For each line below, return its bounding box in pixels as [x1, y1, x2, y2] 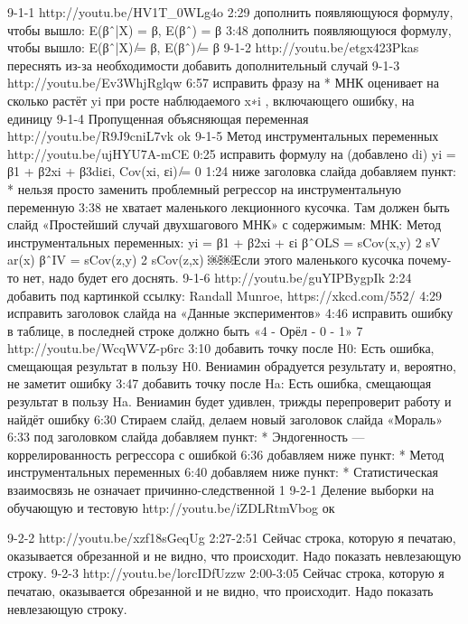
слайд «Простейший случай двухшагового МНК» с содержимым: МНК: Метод [7, 215, 442, 234]
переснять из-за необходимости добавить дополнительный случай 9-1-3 [7, 55, 400, 74]
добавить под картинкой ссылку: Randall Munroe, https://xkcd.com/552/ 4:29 [7, 285, 443, 304]
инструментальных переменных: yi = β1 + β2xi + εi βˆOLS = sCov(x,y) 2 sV [7, 232, 441, 251]
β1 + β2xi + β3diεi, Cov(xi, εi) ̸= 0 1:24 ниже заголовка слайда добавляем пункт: [7, 162, 456, 181]
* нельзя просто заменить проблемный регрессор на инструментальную [7, 179, 401, 198]
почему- [407, 250, 452, 269]
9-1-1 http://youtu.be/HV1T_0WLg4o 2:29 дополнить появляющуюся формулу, [7, 3, 454, 21]
